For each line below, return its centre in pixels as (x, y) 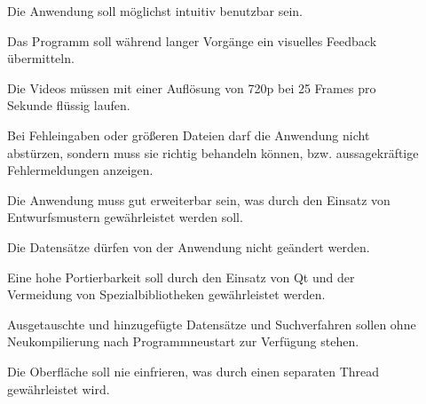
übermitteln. (41, 58)
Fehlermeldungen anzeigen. (80, 170)
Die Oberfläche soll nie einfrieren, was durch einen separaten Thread (193, 371)
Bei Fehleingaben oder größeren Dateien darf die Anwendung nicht (189, 135)
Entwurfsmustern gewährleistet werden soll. (125, 217)
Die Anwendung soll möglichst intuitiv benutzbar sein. (155, 11)
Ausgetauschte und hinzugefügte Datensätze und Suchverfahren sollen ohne (212, 324)
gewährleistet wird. (59, 388)
